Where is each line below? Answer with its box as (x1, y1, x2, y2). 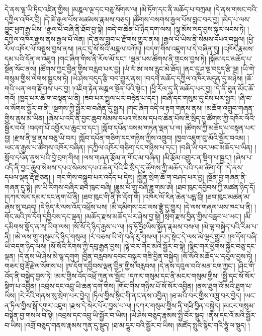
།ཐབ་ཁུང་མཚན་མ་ (206, 191, 251, 202)
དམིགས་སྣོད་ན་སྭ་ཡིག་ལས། (5, 221, 70, 232)
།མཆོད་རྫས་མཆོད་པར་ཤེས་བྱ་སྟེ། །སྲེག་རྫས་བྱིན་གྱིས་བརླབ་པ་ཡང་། (84, 211, 241, 222)
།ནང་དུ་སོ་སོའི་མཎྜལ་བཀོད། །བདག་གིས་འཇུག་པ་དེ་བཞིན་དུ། (76, 43, 220, 54)
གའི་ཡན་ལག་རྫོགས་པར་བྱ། (5, 83, 70, 93)
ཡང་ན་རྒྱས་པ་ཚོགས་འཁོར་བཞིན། (5, 142, 85, 153)
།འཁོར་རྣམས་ (221, 43, 254, 54)
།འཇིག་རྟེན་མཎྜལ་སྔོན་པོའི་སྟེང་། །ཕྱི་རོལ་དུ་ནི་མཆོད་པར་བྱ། (72, 83, 212, 93)
